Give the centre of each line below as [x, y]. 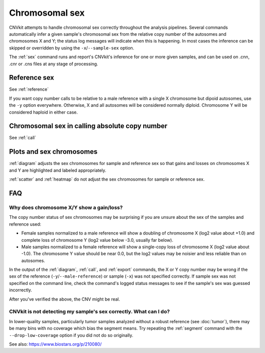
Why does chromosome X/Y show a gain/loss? [66, 207]
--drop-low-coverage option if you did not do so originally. [71, 335]
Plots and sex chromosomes [53, 152]
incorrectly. [21, 290]
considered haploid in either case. [43, 112]
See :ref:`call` [23, 138]
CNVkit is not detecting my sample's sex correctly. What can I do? [90, 312]
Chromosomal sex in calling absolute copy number [88, 126]
